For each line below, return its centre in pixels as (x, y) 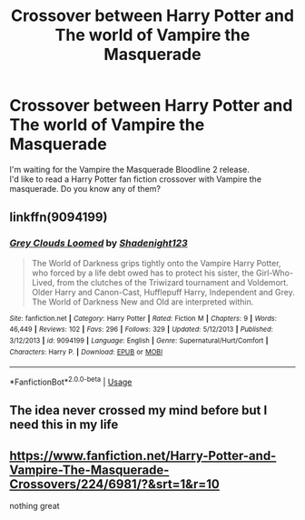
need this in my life (64, 425)
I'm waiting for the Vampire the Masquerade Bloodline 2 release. (129, 169)
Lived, (43, 282)
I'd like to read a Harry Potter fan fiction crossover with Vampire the (135, 179)
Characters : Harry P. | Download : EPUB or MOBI (86, 352)
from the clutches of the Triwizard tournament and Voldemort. (172, 282)
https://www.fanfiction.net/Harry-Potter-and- (143, 455)
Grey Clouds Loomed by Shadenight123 (98, 244)
